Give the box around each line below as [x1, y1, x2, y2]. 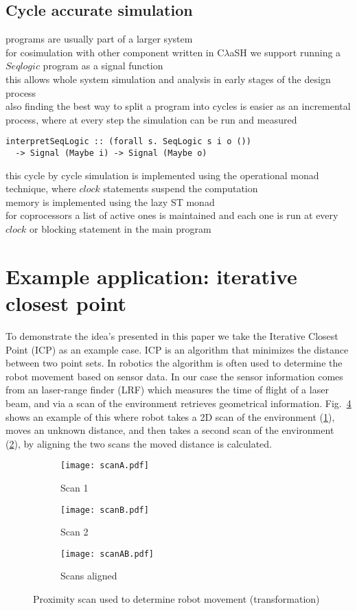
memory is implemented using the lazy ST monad [5, 194, 215, 209]
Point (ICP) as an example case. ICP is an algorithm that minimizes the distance [5, 342, 349, 356]
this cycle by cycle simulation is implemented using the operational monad [5, 168, 319, 182]
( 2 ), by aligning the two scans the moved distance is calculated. [5, 436, 273, 450]
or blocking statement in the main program [30, 222, 211, 236]
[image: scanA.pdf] [60, 461, 149, 471]
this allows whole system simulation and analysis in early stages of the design [5, 71, 331, 86]
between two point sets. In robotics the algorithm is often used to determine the [5, 356, 343, 370]
